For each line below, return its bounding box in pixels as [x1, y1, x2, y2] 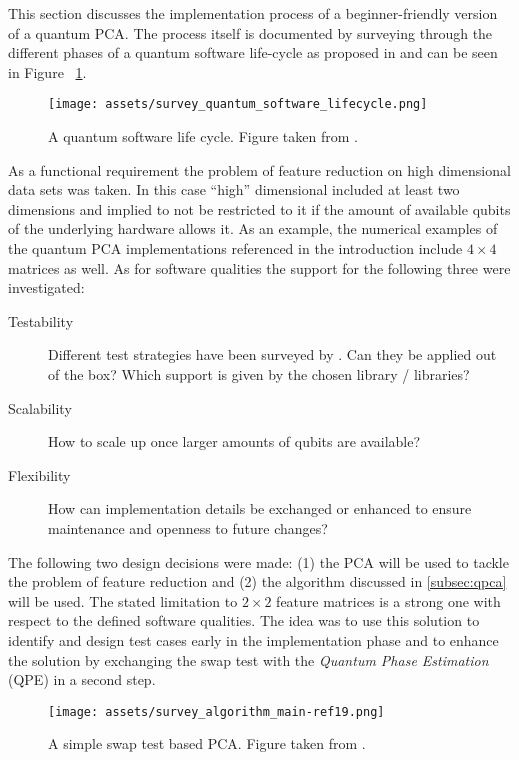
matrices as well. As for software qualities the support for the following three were [8, 257, 511, 278]
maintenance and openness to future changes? [48, 517, 328, 538]
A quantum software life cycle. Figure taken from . [48, 126, 358, 147]
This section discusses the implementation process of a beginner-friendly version [8, 3, 498, 23]
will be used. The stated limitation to [8, 590, 238, 611]
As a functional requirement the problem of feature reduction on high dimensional [8, 159, 511, 180]
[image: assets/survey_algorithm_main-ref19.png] [48, 704, 385, 719]
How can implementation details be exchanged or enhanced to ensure [48, 498, 472, 519]
